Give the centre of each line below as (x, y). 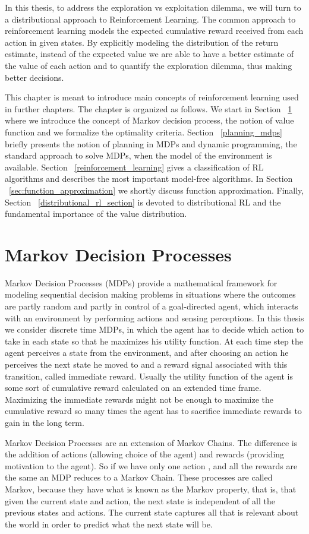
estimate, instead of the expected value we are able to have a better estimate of (149, 54)
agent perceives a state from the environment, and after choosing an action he (147, 353)
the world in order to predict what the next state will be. (109, 524)
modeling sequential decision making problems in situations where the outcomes (150, 294)
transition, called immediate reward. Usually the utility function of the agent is (149, 376)
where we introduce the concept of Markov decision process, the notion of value (149, 120)
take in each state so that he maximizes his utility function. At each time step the (154, 341)
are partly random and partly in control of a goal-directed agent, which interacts (152, 306)
